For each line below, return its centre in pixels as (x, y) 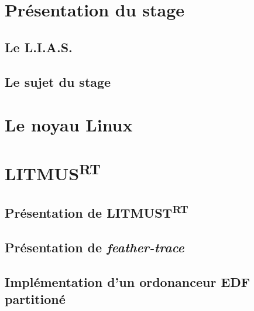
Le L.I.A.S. (39, 47)
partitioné (35, 299)
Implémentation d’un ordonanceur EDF (128, 281)
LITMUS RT (53, 172)
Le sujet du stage (58, 81)
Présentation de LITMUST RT (97, 212)
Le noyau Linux (69, 125)
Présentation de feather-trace (95, 247)
